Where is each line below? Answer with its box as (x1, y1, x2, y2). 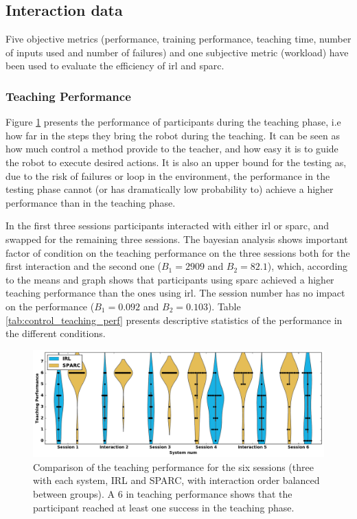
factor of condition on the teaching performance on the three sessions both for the (5, 245, 350, 259)
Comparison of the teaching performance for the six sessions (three (33, 459, 314, 474)
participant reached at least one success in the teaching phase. (33, 500, 295, 514)
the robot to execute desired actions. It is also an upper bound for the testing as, (5, 154, 347, 169)
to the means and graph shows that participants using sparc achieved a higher (5, 272, 334, 286)
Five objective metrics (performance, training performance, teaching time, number (5, 32, 352, 46)
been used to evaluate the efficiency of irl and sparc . (5, 58, 224, 73)
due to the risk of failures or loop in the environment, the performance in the (5, 168, 330, 183)
